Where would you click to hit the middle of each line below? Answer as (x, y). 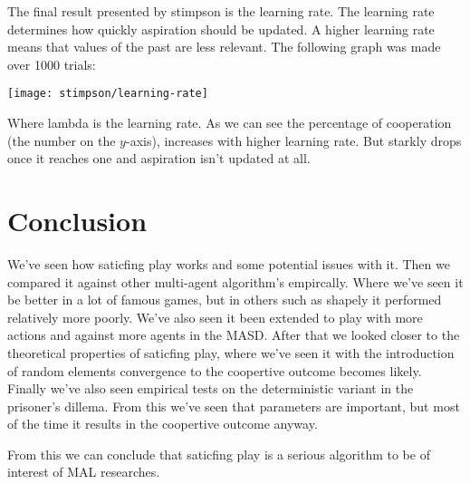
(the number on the (62, 140)
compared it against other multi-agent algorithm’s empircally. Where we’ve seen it (235, 281)
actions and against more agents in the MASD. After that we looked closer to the (234, 335)
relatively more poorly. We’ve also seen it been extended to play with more (215, 317)
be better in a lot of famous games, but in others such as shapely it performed (225, 300)
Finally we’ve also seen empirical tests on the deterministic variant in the (211, 388)
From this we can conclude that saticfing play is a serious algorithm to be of (219, 454)
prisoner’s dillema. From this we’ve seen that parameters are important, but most (234, 406)
